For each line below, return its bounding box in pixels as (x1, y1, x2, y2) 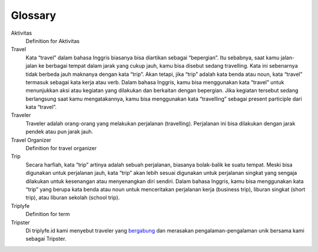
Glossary (11, 9, 57, 22)
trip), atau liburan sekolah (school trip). (25, 194, 120, 201)
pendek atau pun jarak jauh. (25, 128, 94, 135)
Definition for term (25, 211, 70, 218)
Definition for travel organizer (25, 145, 97, 152)
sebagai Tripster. (25, 236, 67, 243)
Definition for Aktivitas (25, 37, 79, 44)
